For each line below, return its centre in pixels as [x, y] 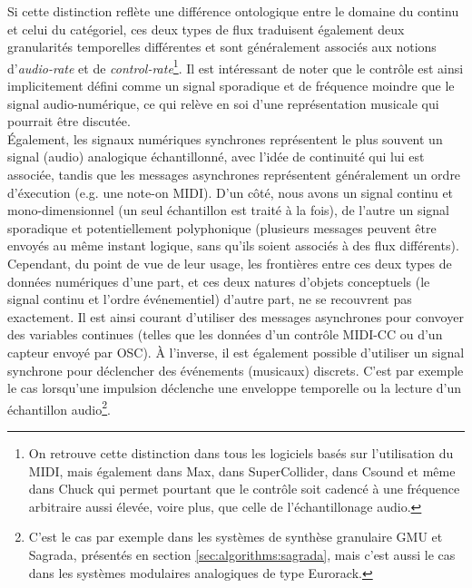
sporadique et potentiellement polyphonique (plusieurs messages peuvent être [222, 227]
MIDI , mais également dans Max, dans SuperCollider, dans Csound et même [242, 470]
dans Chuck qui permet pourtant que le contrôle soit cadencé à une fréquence [244, 489]
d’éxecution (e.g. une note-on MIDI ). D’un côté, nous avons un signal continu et [231, 192]
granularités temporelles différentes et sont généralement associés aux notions [222, 47]
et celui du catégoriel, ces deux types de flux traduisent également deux [206, 29]
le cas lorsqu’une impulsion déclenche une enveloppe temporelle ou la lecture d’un [235, 388]
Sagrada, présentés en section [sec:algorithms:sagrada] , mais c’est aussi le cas [242, 554]
